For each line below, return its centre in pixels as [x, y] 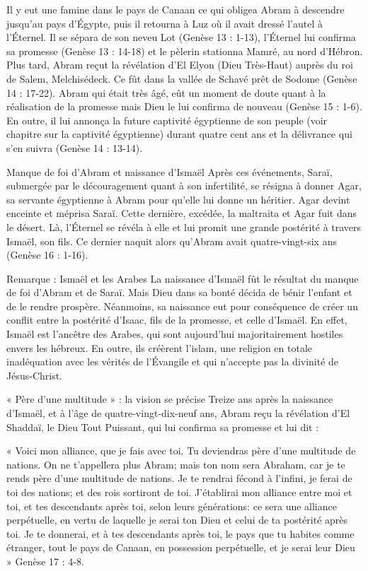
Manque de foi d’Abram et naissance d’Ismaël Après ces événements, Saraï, [169, 171]
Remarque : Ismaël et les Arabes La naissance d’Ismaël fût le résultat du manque [183, 278]
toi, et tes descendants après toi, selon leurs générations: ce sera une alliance [172, 506]
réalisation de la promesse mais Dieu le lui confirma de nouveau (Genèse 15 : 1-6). [184, 106]
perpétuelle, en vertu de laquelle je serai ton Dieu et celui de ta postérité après [177, 520]
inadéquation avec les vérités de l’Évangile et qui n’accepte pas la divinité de [173, 361]
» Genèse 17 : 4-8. [45, 561]
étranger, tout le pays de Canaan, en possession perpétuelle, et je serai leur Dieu [181, 547]
